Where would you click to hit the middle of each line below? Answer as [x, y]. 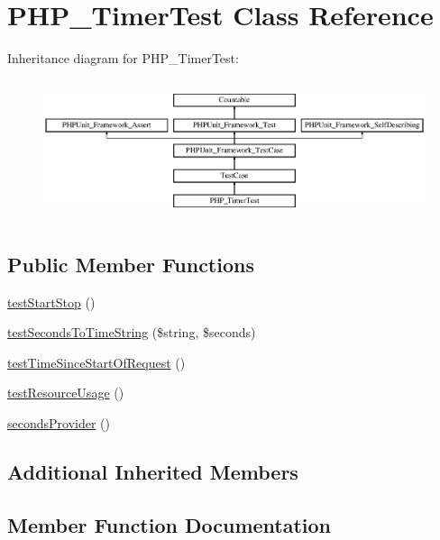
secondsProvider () [59, 422]
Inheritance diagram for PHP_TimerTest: [123, 58]
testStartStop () [51, 302]
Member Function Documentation [170, 524]
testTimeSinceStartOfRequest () [96, 362]
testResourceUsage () [66, 393]
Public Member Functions [131, 264]
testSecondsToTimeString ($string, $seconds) [132, 332]
